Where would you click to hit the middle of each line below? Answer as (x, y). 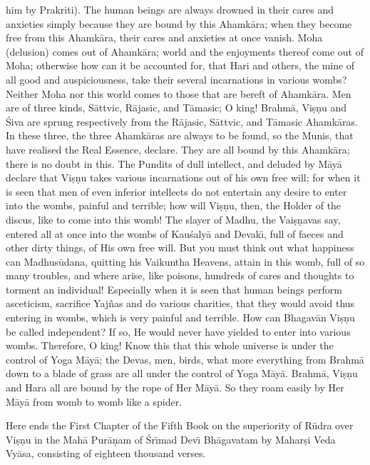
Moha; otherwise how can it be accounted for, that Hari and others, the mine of (180, 65)
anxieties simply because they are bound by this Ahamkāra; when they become (179, 23)
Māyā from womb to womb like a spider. (94, 401)
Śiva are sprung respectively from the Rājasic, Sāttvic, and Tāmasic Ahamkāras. (182, 121)
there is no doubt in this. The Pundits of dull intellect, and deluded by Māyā (174, 163)
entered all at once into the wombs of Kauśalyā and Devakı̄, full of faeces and (175, 233)
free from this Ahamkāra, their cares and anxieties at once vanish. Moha (164, 37)
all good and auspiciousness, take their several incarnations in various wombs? (176, 79)
